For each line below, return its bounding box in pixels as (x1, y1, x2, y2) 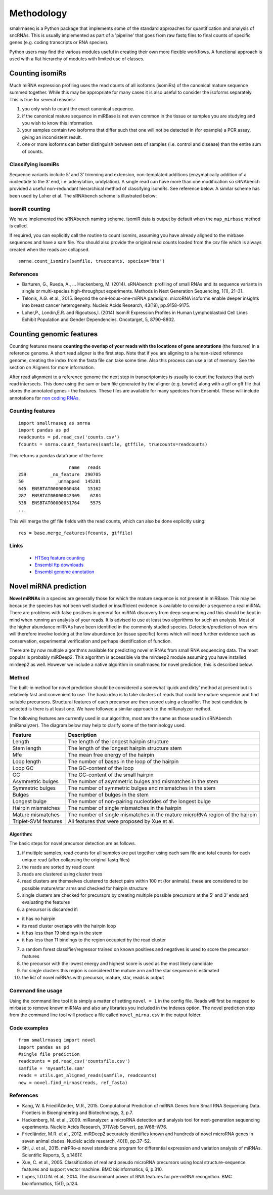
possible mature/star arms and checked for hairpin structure (22, 885, 148, 891)
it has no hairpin (22, 915, 56, 922)
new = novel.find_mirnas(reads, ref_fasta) (18, 1080, 128, 1086)
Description (68, 732, 97, 739)
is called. (9, 223, 28, 229)
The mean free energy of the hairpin (68, 751, 154, 759)
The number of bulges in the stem (68, 791, 149, 799)
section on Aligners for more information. (9, 365, 96, 371)
